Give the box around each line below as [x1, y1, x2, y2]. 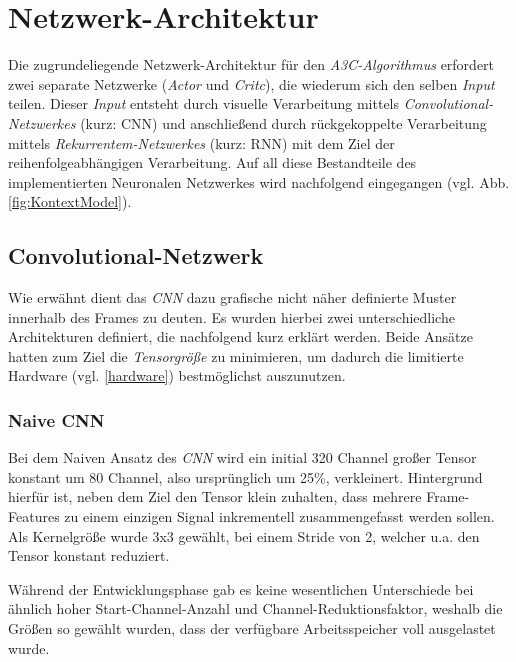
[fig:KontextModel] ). [8, 191, 132, 212]
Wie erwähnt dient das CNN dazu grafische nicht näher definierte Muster [8, 287, 457, 308]
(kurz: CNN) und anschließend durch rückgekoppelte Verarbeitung [80, 112, 487, 133]
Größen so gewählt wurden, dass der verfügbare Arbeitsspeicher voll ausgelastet [8, 618, 496, 639]
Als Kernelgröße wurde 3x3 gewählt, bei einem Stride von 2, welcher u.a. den [8, 525, 480, 546]
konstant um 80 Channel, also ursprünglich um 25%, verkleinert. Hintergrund [8, 466, 483, 487]
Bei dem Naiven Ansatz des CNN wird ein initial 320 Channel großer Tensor [8, 447, 477, 468]
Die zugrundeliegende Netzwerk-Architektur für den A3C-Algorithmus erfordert [8, 54, 495, 75]
